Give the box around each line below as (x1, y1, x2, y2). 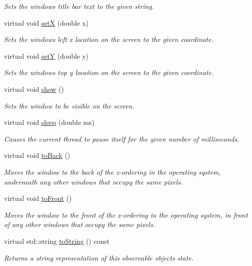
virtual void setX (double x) (4, 17, 89, 28)
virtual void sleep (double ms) (4, 117, 95, 127)
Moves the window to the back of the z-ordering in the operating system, (4, 166, 221, 177)
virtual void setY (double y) (4, 50, 89, 61)
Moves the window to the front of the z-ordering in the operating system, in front (4, 209, 248, 220)
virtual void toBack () (4, 150, 71, 160)
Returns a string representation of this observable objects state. (4, 252, 194, 263)
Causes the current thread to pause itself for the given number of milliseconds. (4, 133, 240, 144)
